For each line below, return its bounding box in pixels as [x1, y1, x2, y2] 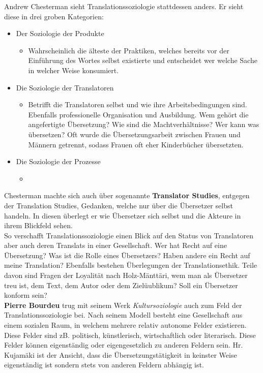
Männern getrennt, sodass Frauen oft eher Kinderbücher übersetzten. [28, 139, 244, 149]
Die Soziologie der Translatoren [16, 82, 114, 92]
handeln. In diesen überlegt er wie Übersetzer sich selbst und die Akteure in [4, 210, 241, 221]
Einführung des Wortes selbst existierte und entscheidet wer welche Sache [28, 55, 257, 66]
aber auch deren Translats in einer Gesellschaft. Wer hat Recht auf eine [4, 240, 227, 251]
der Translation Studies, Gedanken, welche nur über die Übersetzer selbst [4, 200, 233, 210]
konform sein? [4, 290, 47, 300]
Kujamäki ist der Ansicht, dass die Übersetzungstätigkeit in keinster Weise [4, 349, 237, 360]
